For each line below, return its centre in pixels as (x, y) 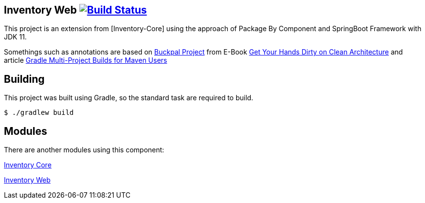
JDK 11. (15, 37)
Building (24, 79)
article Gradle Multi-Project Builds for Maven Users (86, 60)
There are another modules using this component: (84, 150)
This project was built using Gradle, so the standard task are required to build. (129, 98)
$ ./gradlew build (39, 113)
